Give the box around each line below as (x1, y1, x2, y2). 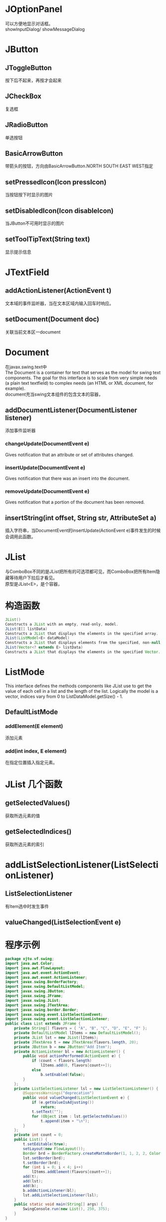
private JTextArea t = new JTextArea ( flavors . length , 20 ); (14, 1040, 139, 1045)
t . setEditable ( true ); (23, 1142, 68, 1147)
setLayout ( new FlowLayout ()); (23, 1146, 85, 1151)
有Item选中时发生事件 (5, 903, 49, 909)
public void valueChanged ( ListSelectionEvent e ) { (23, 1095, 130, 1100)
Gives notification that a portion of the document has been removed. (5, 499, 145, 505)
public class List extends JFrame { (5, 1021, 81, 1026)
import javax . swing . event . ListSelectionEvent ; (5, 1012, 103, 1017)
